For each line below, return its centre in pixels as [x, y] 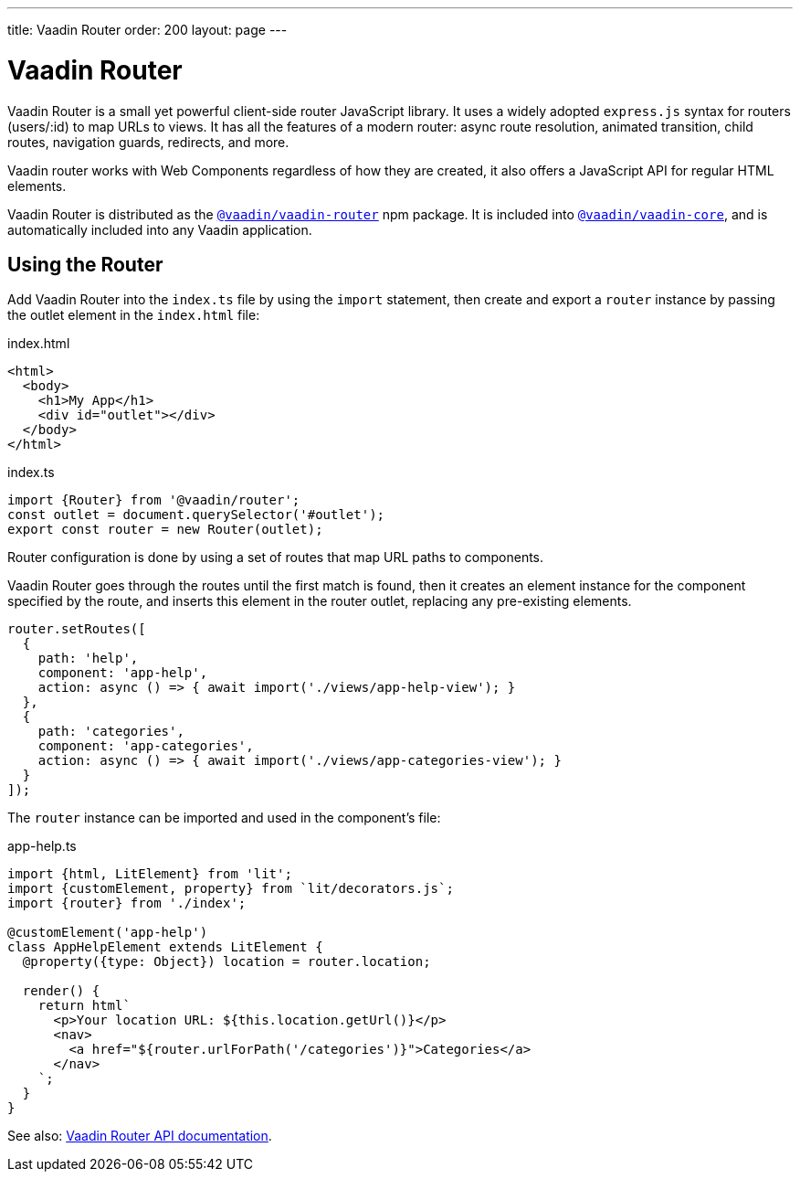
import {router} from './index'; [127, 903]
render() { [61, 991]
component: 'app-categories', [146, 746]
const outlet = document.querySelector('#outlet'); [196, 515]
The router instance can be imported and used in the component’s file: [224, 818]
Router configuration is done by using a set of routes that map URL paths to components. [276, 558]
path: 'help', [88, 659]
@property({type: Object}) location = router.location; [226, 962]
